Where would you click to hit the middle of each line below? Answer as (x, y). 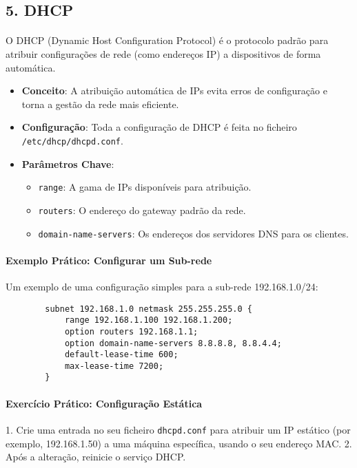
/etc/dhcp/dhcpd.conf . (72, 140)
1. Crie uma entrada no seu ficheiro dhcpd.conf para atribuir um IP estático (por (178, 429)
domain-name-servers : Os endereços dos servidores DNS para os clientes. (193, 233)
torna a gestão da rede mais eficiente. (100, 104)
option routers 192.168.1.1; (131, 331)
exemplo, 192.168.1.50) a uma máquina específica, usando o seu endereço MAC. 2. (179, 443)
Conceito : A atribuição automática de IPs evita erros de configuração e (174, 91)
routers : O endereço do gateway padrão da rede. (142, 210)
